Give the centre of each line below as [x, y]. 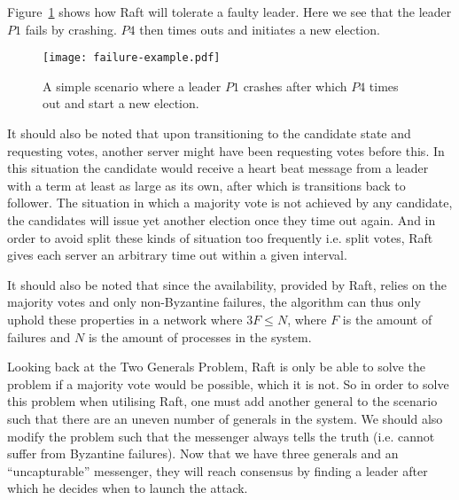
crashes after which [295, 86]
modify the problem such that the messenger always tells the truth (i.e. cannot [221, 436]
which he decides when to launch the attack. [128, 488]
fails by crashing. [71, 29]
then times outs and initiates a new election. [260, 29]
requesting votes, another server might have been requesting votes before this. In [226, 150]
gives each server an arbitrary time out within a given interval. [177, 255]
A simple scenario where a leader [132, 86]
